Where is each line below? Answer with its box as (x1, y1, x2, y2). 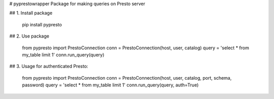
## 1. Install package (9, 10, 53, 16)
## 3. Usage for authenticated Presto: (9, 63, 88, 70)
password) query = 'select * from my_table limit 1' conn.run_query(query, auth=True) (22, 82, 199, 88)
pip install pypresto (22, 21, 62, 27)
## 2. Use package (9, 33, 49, 39)
